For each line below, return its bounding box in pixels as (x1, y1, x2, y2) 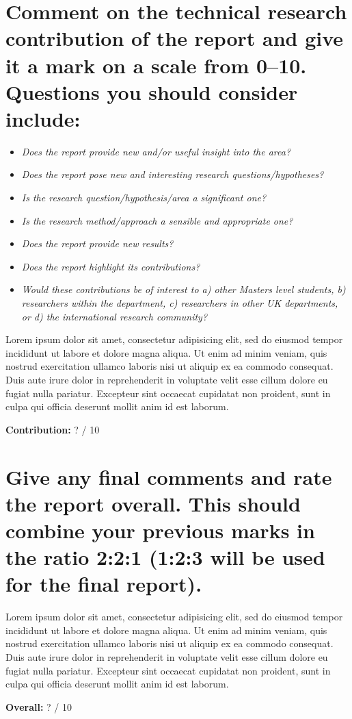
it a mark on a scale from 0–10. (5, 51, 307, 79)
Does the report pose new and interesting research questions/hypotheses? (21, 167, 324, 181)
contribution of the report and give (5, 24, 344, 52)
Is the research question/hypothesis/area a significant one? (21, 190, 267, 205)
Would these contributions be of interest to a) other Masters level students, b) (21, 282, 346, 297)
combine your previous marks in (5, 516, 315, 544)
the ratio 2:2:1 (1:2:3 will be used (5, 543, 325, 571)
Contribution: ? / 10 (5, 422, 100, 436)
